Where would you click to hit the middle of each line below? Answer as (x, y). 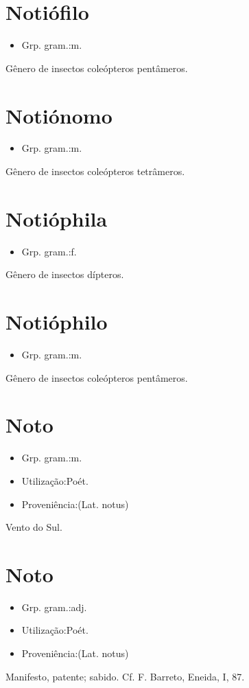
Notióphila (57, 218)
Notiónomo (59, 115)
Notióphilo (57, 322)
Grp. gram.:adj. (54, 607)
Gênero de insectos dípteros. (65, 274)
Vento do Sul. (34, 527)
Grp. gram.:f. (49, 251)
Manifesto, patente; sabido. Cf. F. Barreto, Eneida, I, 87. (125, 676)
